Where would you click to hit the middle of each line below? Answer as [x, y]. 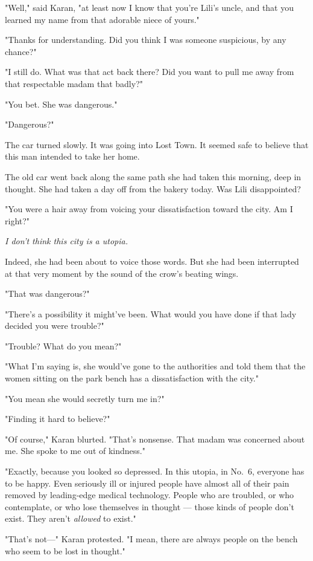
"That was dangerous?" [47, 293]
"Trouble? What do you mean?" [63, 345]
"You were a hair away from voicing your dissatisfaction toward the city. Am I [149, 209]
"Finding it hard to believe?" [58, 419]
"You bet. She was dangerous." [61, 104]
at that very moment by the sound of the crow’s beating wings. [122, 273]
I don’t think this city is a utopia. [67, 241]
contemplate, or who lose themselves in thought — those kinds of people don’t [150, 506]
